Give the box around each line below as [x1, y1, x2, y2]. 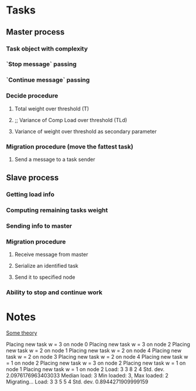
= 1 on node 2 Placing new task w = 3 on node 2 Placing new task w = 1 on [6, 359, 186, 367]
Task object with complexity [6, 45, 88, 53]
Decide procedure [6, 92, 59, 100]
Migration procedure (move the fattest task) [6, 142, 133, 150]
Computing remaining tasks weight [6, 206, 108, 214]
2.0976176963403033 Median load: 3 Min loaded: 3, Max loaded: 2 [6, 372, 169, 379]
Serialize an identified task [14, 262, 79, 269]
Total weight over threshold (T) [14, 105, 90, 112]
